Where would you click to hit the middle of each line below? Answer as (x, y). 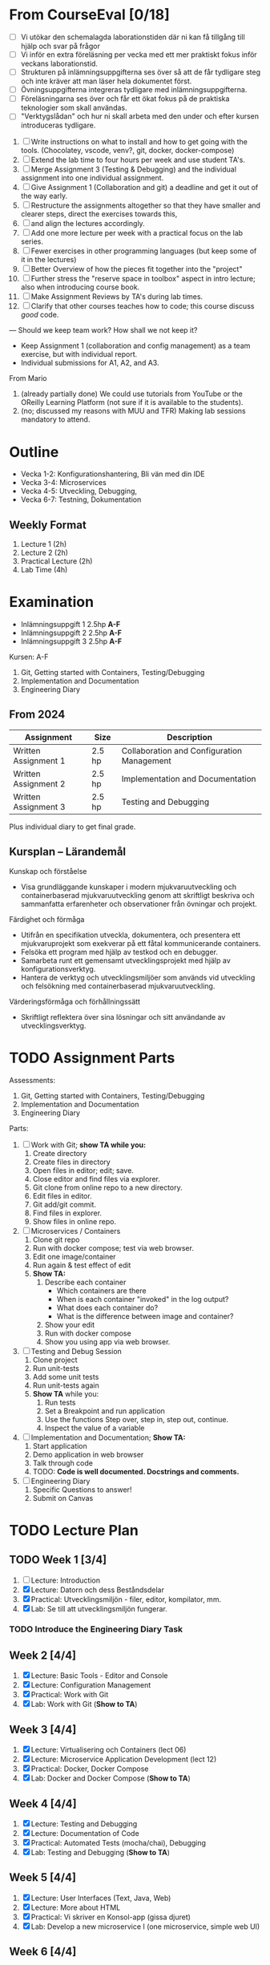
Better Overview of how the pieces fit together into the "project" (137, 269)
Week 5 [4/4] (43, 1878)
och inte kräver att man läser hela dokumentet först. (106, 81)
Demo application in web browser (88, 1454)
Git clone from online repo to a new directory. (107, 1187)
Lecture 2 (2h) (44, 553)
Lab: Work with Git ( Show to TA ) (84, 1704)
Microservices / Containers (76, 1231)
